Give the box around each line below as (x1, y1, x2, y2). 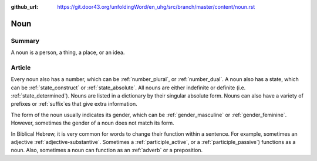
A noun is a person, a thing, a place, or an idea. (11, 49, 125, 56)
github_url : (11, 4, 38, 10)
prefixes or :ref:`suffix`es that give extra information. (11, 100, 137, 108)
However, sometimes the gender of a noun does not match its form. (11, 119, 174, 126)
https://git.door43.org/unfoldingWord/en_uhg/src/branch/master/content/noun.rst (57, 4, 255, 10)
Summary (11, 36, 40, 45)
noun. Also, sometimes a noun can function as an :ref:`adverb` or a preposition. (11, 147, 203, 154)
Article (11, 63, 31, 72)
